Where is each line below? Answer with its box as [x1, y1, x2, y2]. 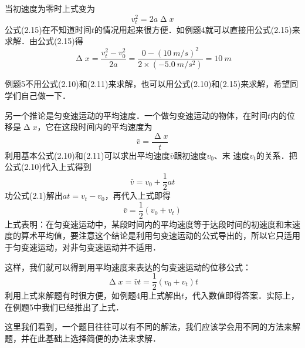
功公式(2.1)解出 [5, 189, 63, 202]
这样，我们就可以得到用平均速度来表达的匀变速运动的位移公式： [5, 260, 251, 273]
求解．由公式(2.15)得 [5, 35, 83, 47]
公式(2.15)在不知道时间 [5, 23, 91, 35]
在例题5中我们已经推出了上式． [5, 300, 124, 313]
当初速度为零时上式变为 [5, 2, 95, 14]
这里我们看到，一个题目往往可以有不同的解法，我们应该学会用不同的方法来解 [5, 320, 300, 333]
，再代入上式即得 [104, 189, 171, 202]
